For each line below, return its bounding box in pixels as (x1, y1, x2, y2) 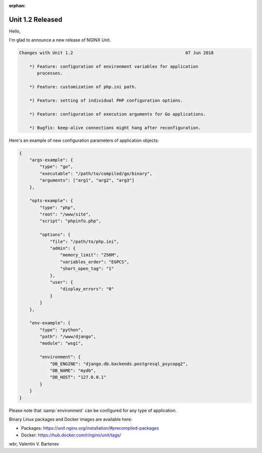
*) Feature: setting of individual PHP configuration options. (29, 98, 183, 103)
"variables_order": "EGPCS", (60, 259, 130, 265)
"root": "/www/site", (39, 212, 91, 217)
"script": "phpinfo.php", (39, 218, 101, 224)
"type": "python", (39, 327, 83, 333)
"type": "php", (39, 204, 76, 210)
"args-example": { (29, 157, 73, 163)
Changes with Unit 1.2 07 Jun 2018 (19, 50, 214, 56)
